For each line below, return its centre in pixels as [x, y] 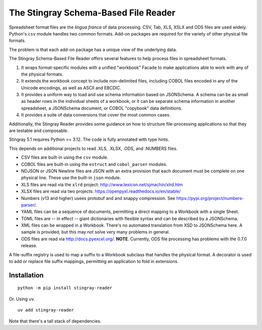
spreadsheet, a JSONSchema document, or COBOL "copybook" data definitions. [102, 108]
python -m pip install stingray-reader [65, 288]
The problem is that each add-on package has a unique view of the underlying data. [93, 49]
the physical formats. [42, 74]
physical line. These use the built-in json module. [71, 178]
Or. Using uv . [22, 299]
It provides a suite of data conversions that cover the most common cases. [96, 115]
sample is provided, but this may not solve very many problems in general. [95, 232]
